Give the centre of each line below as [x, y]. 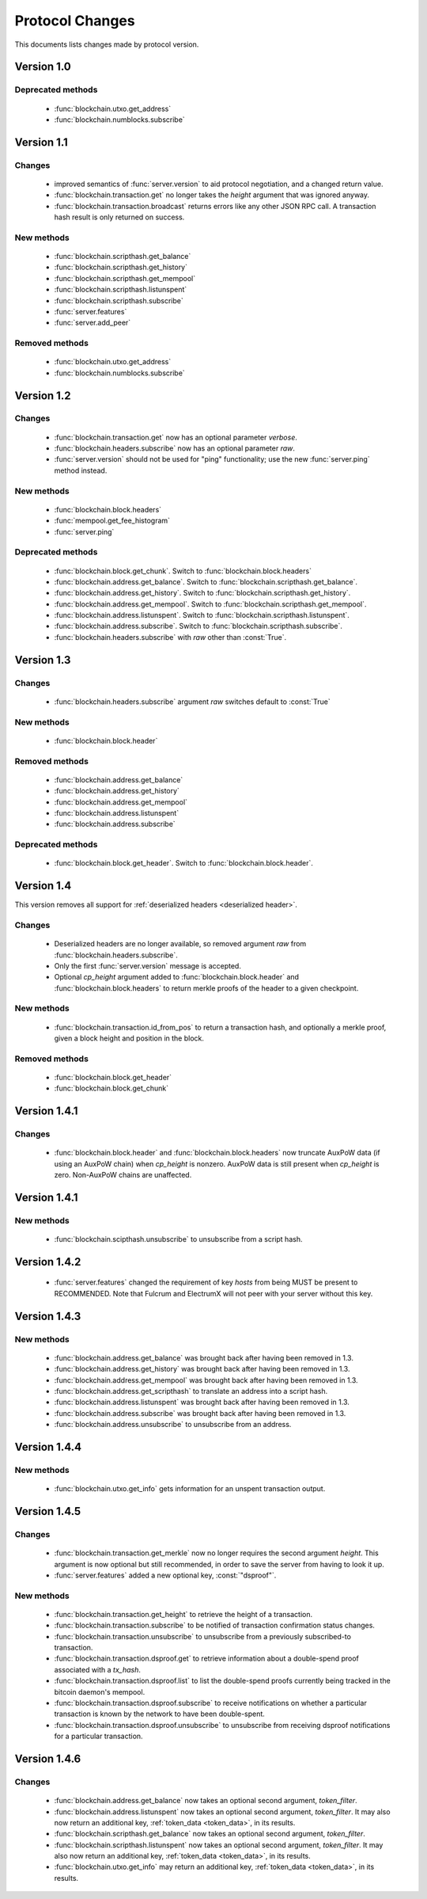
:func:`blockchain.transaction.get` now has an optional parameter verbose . [176, 437]
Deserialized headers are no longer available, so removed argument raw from [180, 944]
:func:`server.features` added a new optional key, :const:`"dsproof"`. [165, 1575]
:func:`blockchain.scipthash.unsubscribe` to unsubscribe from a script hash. [178, 1239]
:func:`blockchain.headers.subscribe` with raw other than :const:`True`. [170, 637]
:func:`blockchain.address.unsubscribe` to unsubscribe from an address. [173, 1425]
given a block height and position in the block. [129, 1038]
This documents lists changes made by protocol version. [107, 44]
